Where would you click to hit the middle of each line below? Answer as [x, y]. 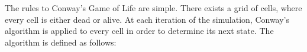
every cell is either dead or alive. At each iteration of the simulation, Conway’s [147, 19]
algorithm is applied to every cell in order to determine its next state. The [139, 31]
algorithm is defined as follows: [61, 42]
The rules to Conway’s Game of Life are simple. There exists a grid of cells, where [153, 8]
